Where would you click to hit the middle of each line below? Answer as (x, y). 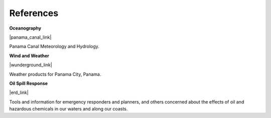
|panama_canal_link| (30, 37)
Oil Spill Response (28, 83)
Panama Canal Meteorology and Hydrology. (54, 46)
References (34, 13)
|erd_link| (19, 92)
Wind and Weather (29, 56)
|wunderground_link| (31, 65)
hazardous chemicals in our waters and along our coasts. (69, 109)
